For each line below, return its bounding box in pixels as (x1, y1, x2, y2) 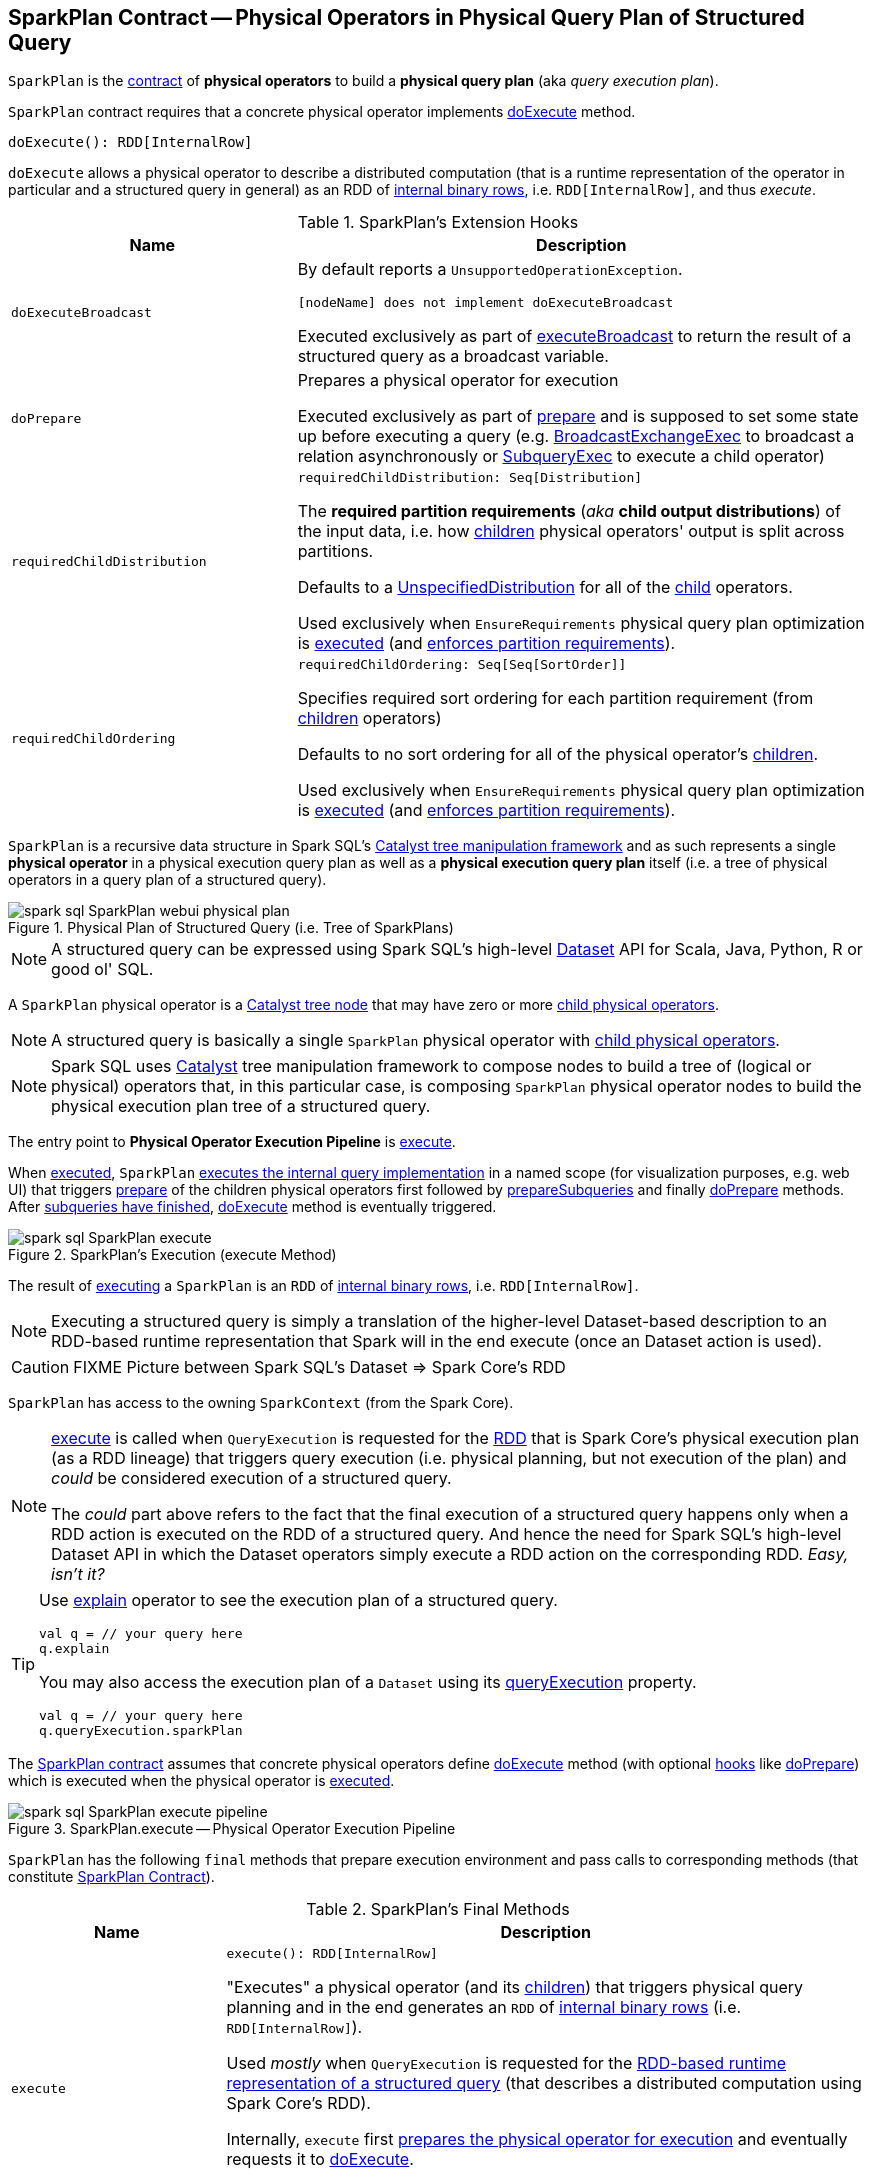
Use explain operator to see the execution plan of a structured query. (39, 1590, 558, 1611)
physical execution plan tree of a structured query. (51, 1096, 431, 1117)
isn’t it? (51, 1564, 105, 1585)
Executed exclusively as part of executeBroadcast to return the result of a (297, 326, 852, 347)
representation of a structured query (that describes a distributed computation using (226, 2073, 862, 2094)
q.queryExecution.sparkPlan (39, 1723, 243, 1739)
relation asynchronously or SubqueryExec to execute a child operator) (297, 446, 825, 467)
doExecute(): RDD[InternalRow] (8, 134, 253, 151)
